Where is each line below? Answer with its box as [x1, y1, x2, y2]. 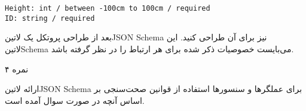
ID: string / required [5, 14, 95, 23]
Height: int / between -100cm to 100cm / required [5, 4, 210, 12]
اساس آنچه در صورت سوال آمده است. [5, 94, 145, 106]
